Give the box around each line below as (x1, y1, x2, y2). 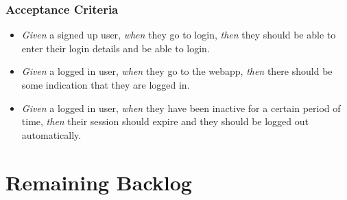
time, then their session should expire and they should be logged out (21, 114, 309, 129)
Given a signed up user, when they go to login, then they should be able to (21, 27, 336, 42)
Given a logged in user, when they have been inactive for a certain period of (21, 100, 341, 115)
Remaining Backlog (5, 168, 192, 196)
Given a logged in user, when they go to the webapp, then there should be (21, 64, 333, 78)
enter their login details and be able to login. (21, 41, 210, 55)
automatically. (21, 127, 82, 142)
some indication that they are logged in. (21, 78, 190, 91)
